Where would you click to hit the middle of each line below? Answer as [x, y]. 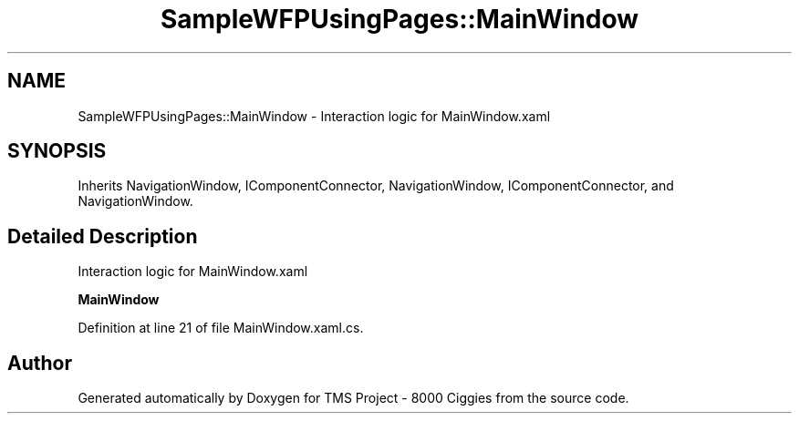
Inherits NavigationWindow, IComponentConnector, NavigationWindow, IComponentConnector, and [376, 186]
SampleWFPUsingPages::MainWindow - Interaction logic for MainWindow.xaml [314, 116]
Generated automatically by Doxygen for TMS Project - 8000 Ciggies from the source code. [353, 398]
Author [40, 363]
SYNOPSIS [57, 151]
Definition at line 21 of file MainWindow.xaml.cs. [221, 328]
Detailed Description [103, 236]
